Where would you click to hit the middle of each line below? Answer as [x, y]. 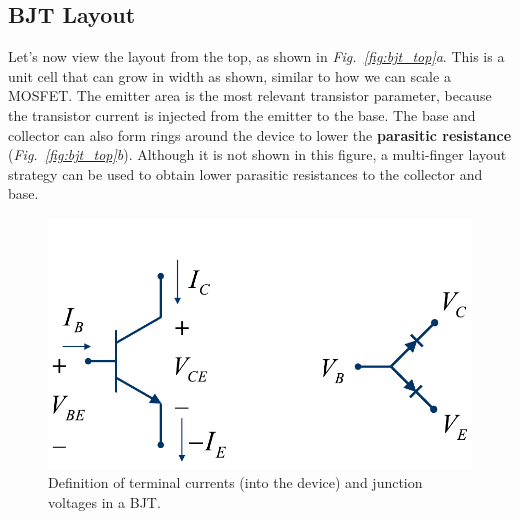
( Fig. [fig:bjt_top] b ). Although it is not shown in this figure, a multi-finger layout [257, 154]
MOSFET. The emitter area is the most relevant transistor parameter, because [250, 95]
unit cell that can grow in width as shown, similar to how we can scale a [229, 75]
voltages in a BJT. [104, 501]
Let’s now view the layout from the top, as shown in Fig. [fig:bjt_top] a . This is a [256, 56]
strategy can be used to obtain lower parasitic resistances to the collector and [245, 173]
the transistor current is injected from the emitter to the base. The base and [242, 114]
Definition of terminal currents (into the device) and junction [235, 482]
